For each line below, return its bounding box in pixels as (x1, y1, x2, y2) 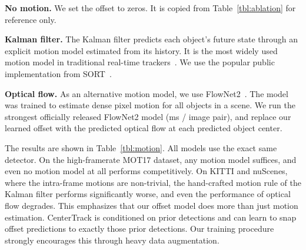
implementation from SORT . (5, 67, 112, 79)
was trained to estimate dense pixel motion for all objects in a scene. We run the (5, 99, 295, 111)
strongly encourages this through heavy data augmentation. (5, 234, 219, 246)
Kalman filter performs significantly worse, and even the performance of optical (5, 188, 291, 200)
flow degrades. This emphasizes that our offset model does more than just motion (5, 199, 298, 211)
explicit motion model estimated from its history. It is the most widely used (5, 44, 278, 56)
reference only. (5, 13, 56, 25)
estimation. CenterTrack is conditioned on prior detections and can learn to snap (5, 211, 297, 223)
